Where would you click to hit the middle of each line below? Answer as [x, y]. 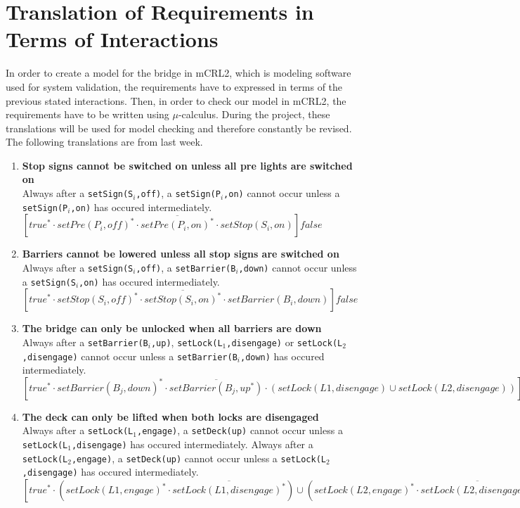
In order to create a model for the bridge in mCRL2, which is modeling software [178, 73]
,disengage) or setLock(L [285, 342]
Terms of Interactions [112, 39]
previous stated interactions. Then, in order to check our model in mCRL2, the [176, 100]
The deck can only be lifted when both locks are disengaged [170, 416]
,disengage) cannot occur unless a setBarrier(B [130, 356]
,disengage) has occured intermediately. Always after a [192, 444]
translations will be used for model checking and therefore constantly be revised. [179, 128]
